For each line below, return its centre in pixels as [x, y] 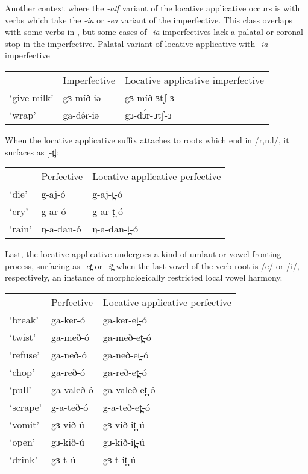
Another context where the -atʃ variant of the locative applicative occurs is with [152, 8]
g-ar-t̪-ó [108, 211]
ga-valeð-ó [72, 389]
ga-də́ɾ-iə [81, 114]
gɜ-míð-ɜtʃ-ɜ [149, 97]
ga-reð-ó [68, 372]
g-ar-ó [54, 211]
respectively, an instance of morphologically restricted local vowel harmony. [144, 277]
